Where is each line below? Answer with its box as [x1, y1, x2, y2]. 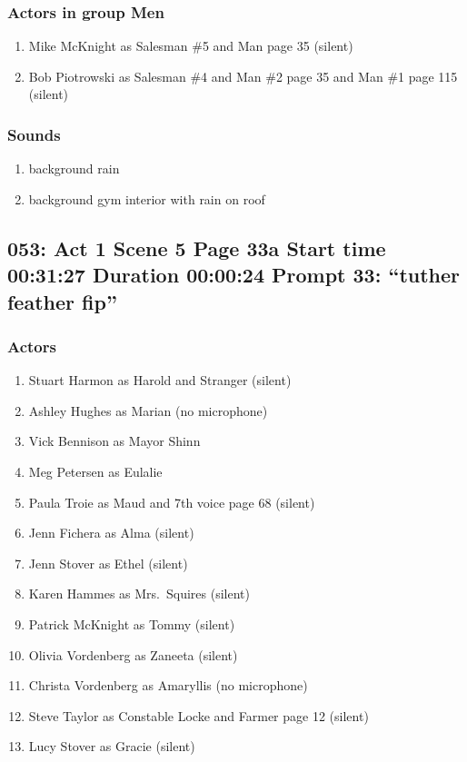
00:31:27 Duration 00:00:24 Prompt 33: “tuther [7, 261, 461, 289]
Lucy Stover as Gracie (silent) [28, 737, 195, 756]
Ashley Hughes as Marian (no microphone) [28, 401, 268, 420]
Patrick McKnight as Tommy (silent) [28, 614, 235, 633]
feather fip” [7, 287, 117, 315]
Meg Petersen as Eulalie [28, 461, 163, 480]
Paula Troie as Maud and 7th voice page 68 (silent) [28, 492, 315, 511]
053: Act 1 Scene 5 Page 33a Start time [7, 233, 386, 262]
